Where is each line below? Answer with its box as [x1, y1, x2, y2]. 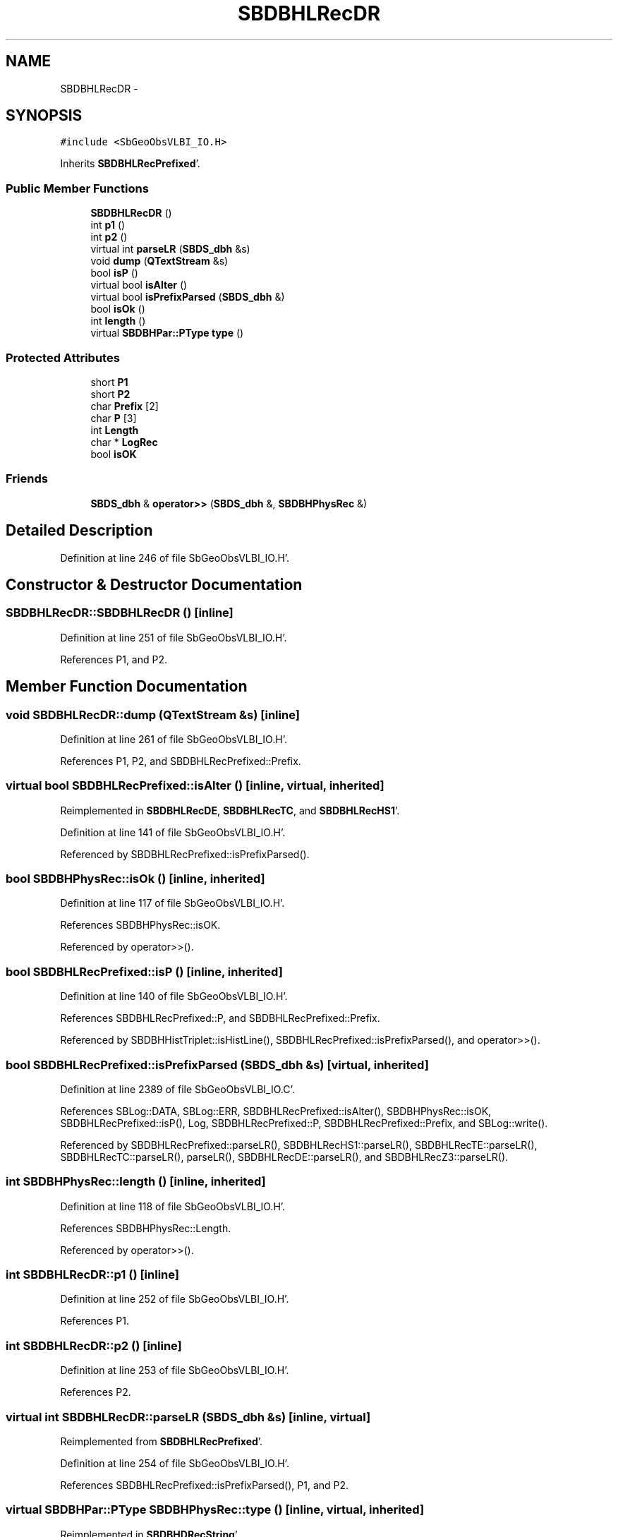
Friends [6, 471, 48, 486]
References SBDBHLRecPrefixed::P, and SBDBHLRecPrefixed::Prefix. [60, 1012, 380, 1025]
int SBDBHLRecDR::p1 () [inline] [6, 1267, 179, 1282]
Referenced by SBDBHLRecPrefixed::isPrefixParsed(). [60, 848, 310, 860]
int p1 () [90, 219, 126, 231]
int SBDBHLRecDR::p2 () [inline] [6, 1338, 182, 1353]
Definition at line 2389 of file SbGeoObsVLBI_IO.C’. [60, 1083, 295, 1095]
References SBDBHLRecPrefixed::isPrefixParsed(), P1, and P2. [60, 1478, 349, 1491]
